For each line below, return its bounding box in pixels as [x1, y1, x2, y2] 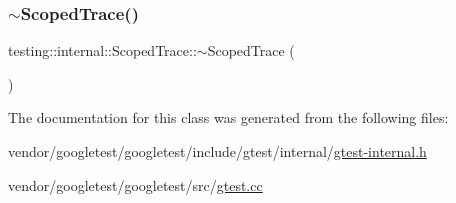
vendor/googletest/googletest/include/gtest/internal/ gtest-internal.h [8, 141, 427, 161]
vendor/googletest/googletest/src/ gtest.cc [8, 174, 263, 195]
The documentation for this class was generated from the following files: [8, 107, 449, 128]
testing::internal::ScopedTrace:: [8, 40, 197, 61]
